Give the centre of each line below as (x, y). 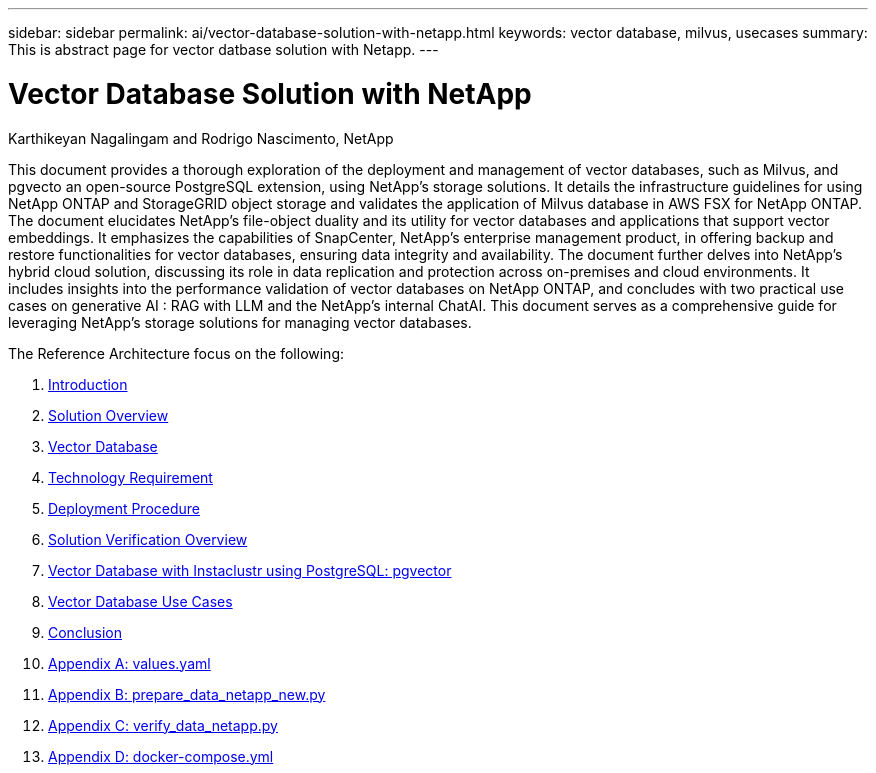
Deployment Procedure (124, 508)
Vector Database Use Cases (140, 601)
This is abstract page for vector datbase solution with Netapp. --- (223, 49)
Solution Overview (108, 415)
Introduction (88, 384)
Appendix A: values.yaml (129, 663)
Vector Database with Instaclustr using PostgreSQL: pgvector (250, 570)
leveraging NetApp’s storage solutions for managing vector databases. (240, 322)
